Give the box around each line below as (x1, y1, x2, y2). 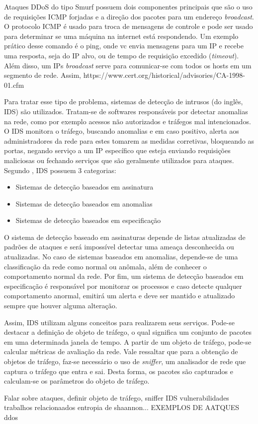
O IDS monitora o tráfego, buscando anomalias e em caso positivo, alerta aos (4, 126, 239, 136)
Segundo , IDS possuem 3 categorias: (4, 165, 116, 175)
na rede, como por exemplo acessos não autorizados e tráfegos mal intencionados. (4, 116, 251, 126)
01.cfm (4, 79, 24, 90)
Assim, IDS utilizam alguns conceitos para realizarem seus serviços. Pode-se (4, 317, 235, 327)
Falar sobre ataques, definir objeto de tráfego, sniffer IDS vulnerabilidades (4, 392, 229, 403)
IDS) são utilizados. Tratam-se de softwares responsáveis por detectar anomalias (4, 106, 248, 116)
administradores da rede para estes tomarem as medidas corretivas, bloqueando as (4, 135, 254, 146)
